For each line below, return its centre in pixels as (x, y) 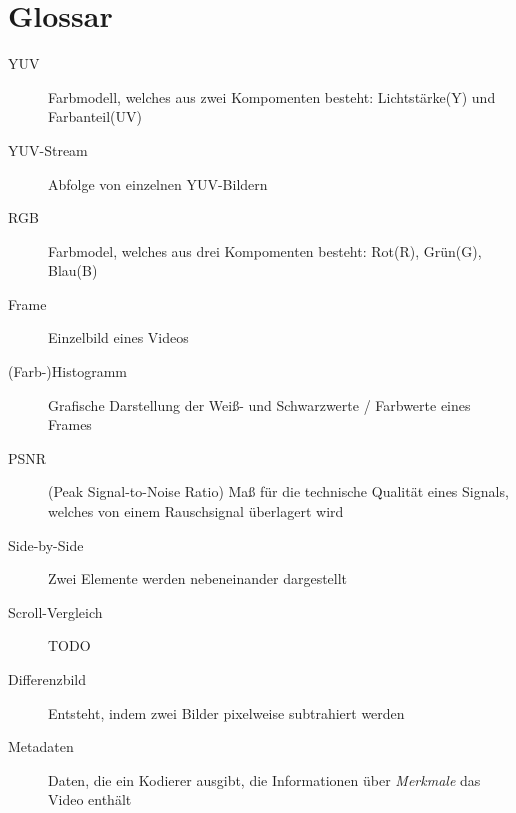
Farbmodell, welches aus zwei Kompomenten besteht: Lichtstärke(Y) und (272, 96)
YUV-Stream (48, 149)
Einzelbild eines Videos (118, 337)
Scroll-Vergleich (55, 611)
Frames (70, 424)
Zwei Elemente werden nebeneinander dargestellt (198, 578)
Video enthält (90, 799)
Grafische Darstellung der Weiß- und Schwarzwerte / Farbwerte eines (259, 404)
